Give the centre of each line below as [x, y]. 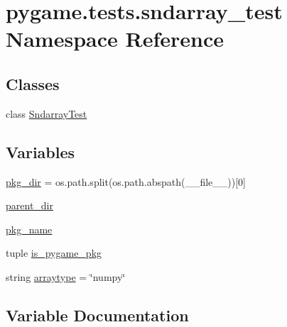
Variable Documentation [97, 315]
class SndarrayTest [47, 113]
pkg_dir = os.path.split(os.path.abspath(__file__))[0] [126, 181]
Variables [40, 151]
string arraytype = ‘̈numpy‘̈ [66, 276]
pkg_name [29, 229]
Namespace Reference [115, 39]
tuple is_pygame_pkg [54, 253]
